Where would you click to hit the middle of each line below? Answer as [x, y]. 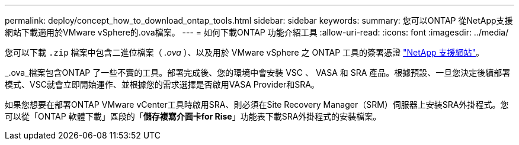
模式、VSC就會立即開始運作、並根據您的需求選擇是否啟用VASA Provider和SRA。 [162, 84]
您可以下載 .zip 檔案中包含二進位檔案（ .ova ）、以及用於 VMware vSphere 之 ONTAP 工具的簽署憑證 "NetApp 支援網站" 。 [245, 52]
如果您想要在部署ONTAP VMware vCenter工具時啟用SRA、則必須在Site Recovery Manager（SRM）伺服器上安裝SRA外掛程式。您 [257, 104]
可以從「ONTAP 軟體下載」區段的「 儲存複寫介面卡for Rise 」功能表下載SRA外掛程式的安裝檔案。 [193, 116]
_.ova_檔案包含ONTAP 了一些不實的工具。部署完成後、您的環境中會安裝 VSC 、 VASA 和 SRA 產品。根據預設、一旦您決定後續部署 [258, 72]
